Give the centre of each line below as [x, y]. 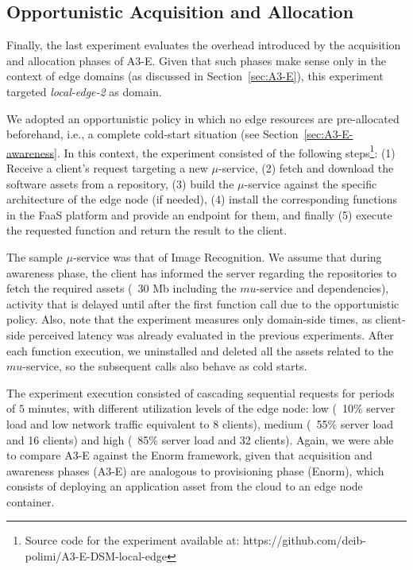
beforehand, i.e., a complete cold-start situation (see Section [152, 134]
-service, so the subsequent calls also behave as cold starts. [165, 366]
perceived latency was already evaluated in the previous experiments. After [211, 334]
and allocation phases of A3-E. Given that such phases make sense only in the [196, 60]
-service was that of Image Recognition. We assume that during [227, 256]
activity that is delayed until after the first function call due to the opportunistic [203, 303]
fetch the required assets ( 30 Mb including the [122, 288]
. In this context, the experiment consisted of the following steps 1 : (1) [226, 151]
